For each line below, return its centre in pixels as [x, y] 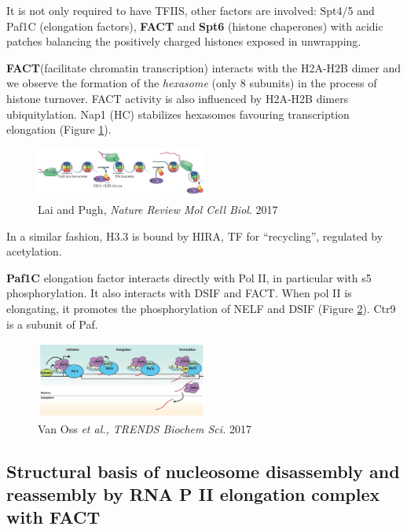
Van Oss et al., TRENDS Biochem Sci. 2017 [145, 428]
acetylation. [34, 251]
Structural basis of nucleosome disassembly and [203, 471]
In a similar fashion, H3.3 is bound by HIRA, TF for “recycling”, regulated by [195, 236]
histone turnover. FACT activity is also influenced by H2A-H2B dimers [178, 98]
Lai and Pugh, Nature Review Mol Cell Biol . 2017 [158, 209]
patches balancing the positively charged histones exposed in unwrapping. [184, 41]
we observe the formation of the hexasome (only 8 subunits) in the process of [192, 83]
